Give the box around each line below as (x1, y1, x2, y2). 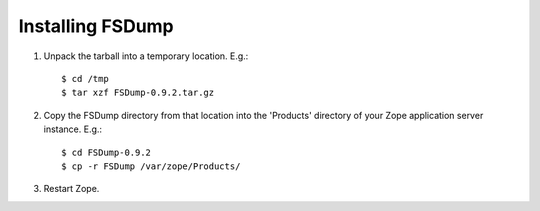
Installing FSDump (18, 15, 174, 37)
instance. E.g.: (43, 123, 103, 135)
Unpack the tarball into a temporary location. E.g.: (43, 50, 249, 62)
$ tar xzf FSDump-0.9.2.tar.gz (61, 87, 215, 99)
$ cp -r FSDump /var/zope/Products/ (61, 160, 241, 172)
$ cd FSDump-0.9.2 (61, 146, 152, 158)
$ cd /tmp (61, 73, 109, 84)
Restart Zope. (43, 183, 100, 195)
